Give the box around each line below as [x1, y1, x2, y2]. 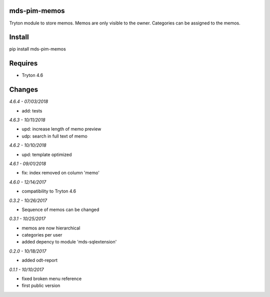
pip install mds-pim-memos [9, 46, 66, 52]
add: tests [21, 107, 42, 113]
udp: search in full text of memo [21, 133, 87, 139]
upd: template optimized [21, 151, 72, 157]
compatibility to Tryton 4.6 [21, 188, 76, 194]
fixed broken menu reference [21, 275, 82, 282]
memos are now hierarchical [21, 225, 80, 231]
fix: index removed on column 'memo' [21, 170, 100, 176]
